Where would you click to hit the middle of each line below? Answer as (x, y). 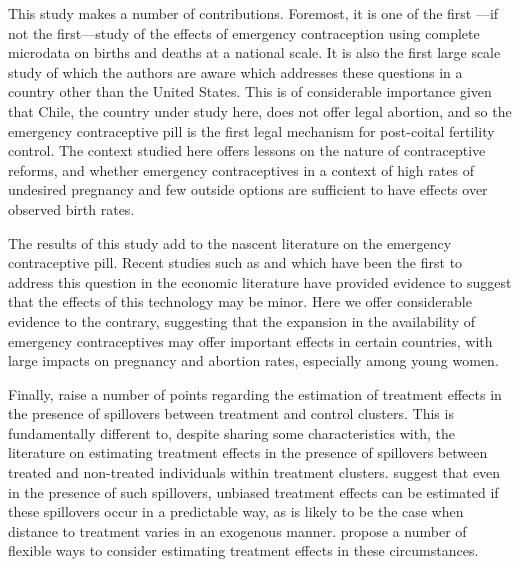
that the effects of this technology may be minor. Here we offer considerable (240, 301)
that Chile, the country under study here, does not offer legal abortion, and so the (260, 110)
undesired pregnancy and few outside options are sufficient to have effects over (248, 189)
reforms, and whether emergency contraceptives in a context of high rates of (241, 169)
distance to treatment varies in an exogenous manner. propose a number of (237, 530)
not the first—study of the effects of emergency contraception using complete (244, 32)
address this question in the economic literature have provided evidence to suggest (260, 281)
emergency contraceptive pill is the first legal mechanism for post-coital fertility (251, 130)
